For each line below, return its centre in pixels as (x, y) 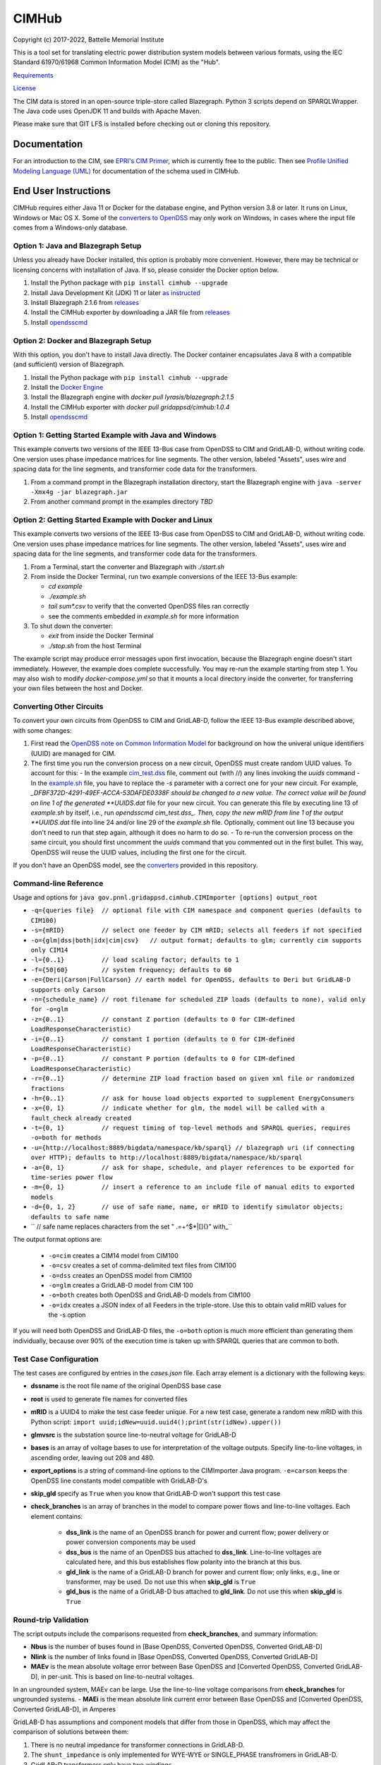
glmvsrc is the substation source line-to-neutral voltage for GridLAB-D (133, 1435)
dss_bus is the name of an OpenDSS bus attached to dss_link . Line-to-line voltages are (194, 1552)
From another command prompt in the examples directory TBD (122, 502)
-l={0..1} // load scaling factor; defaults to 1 (135, 960)
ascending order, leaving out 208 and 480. (93, 1457)
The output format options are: (58, 1240)
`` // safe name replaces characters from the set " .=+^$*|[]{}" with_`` (132, 1226)
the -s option (67, 1315)
